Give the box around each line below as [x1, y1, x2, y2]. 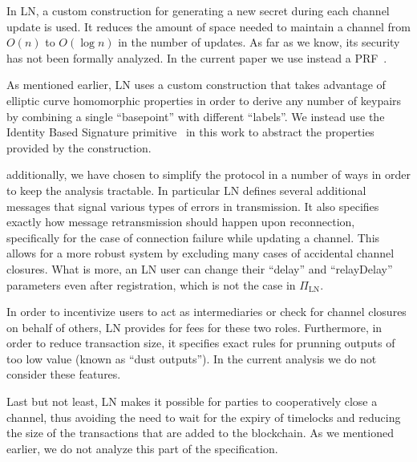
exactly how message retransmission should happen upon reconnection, [6, 213, 355, 230]
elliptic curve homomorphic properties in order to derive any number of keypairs [6, 91, 402, 108]
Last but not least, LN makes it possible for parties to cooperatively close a [6, 393, 378, 410]
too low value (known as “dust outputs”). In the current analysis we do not [6, 350, 377, 367]
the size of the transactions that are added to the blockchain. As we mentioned [6, 424, 394, 441]
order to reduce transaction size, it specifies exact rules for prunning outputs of [6, 334, 395, 351]
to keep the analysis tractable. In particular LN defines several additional [6, 181, 366, 198]
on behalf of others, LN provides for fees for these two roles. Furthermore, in [6, 318, 383, 335]
